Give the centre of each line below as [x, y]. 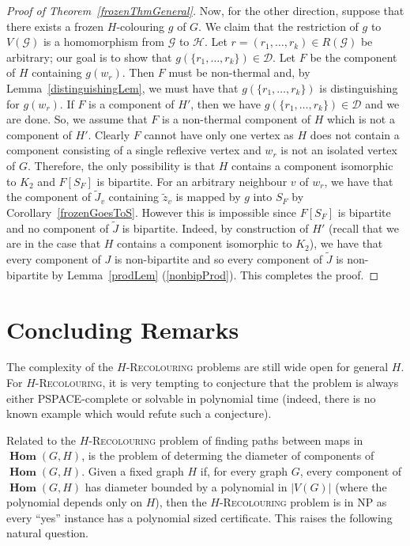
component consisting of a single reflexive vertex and [134, 150]
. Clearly [109, 134]
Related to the [41, 440]
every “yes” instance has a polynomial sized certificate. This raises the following [199, 517]
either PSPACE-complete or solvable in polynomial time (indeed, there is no [191, 398]
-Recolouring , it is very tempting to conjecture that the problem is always [217, 383]
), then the [181, 502]
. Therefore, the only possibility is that [121, 165]
